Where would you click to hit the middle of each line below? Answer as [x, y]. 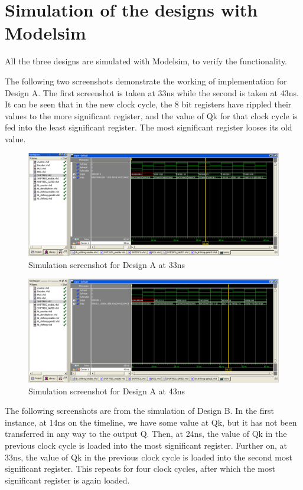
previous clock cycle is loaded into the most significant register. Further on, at [146, 445]
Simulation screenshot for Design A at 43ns [107, 391]
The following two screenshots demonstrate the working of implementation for [146, 81]
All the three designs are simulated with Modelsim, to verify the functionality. [146, 61]
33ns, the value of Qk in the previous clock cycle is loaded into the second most [149, 457]
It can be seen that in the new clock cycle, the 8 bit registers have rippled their [148, 104]
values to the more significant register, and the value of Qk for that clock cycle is [151, 115]
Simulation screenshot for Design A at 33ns [107, 264]
